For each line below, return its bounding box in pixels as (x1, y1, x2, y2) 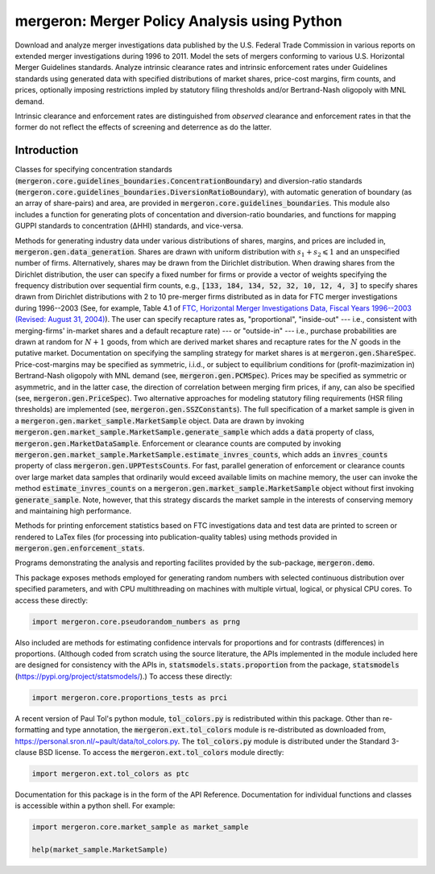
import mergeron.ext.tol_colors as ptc (31, 769, 189, 778)
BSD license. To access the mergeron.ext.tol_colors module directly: (39, 747, 284, 757)
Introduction (14, 143, 79, 157)
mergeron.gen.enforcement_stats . (14, 543, 145, 553)
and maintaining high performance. (14, 505, 132, 515)
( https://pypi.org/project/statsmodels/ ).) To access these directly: (14, 671, 233, 681)
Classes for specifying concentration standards (14, 165, 172, 175)
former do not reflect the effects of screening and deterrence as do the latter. (14, 122, 271, 132)
